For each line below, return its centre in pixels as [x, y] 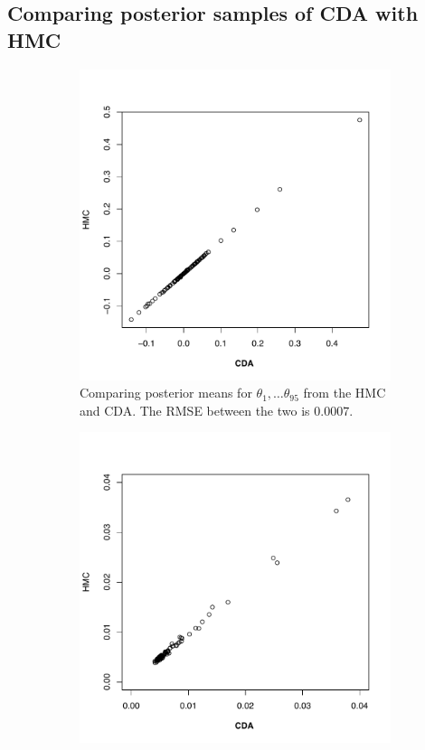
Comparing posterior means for [166, 393]
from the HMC [345, 393]
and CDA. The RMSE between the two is [195, 410]
